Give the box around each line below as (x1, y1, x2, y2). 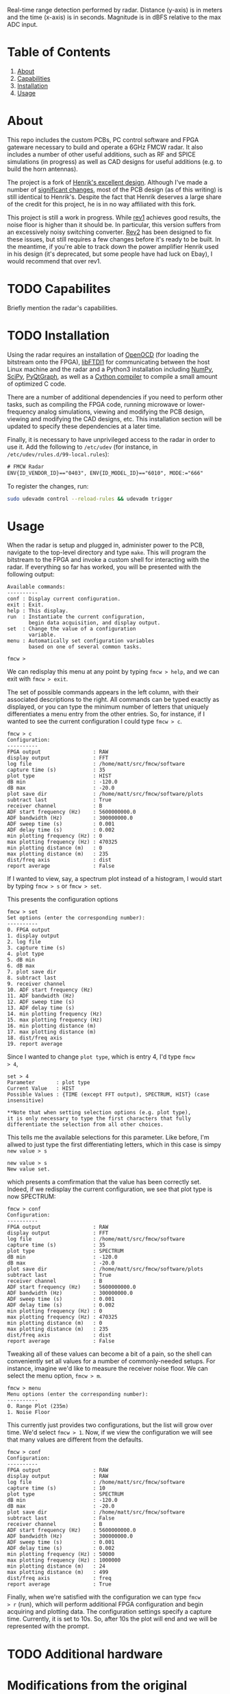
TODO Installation (7, 328, 110, 343)
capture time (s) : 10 (7, 1485, 106, 1492)
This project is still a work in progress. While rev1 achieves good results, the (7, 213, 221, 222)
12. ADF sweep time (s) (7, 998, 75, 1006)
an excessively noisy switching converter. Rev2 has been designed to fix (7, 228, 212, 236)
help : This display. (7, 607, 69, 615)
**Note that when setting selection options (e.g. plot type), (7, 1109, 192, 1116)
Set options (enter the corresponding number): (7, 915, 146, 921)
